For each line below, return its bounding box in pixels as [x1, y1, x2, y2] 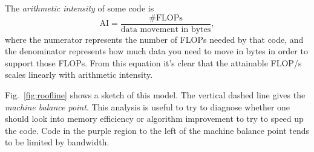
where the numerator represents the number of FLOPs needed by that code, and [5, 33, 304, 45]
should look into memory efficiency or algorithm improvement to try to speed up [5, 112, 304, 125]
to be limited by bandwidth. [5, 136, 110, 148]
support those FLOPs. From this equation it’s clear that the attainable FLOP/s [5, 56, 302, 69]
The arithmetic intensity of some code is [5, 2, 154, 14]
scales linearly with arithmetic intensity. [5, 68, 153, 81]
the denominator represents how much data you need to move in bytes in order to [5, 45, 308, 57]
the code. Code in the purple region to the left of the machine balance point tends [5, 124, 309, 136]
